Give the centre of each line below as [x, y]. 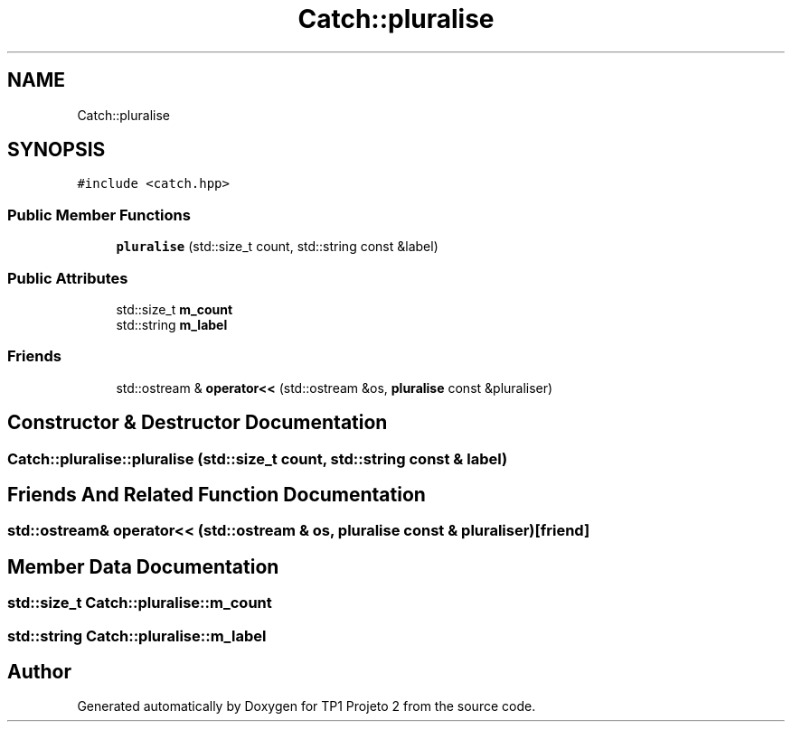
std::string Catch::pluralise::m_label [137, 636]
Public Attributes [68, 278]
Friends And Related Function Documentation [217, 494]
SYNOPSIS [57, 150]
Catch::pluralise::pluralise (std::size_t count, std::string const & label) [258, 458]
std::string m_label [172, 324]
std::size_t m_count [174, 309]
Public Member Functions [99, 215]
